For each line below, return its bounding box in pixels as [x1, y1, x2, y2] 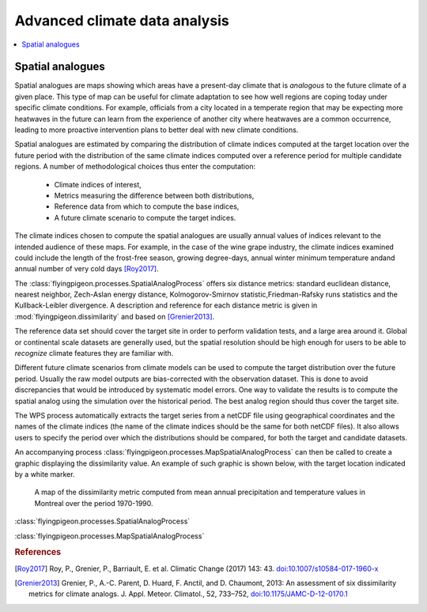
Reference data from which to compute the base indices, [54, 202, 240, 211]
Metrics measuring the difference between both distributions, [54, 191, 255, 200]
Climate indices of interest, [54, 179, 142, 189]
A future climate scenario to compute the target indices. [54, 213, 236, 222]
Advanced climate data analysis [14, 12, 229, 29]
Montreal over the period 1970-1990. [34, 498, 153, 508]
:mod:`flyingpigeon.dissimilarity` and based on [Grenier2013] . [14, 312, 215, 321]
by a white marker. [14, 469, 75, 478]
